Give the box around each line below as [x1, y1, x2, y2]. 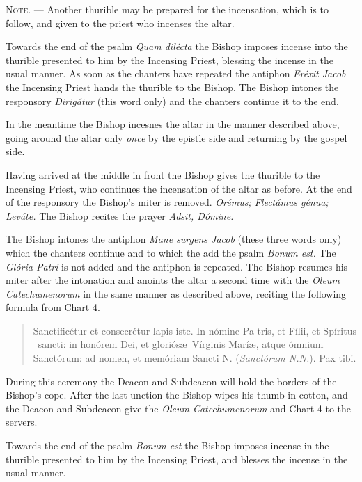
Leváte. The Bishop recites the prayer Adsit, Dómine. [6, 208, 234, 223]
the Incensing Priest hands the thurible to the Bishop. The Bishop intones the [6, 79, 339, 94]
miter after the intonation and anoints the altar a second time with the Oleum [6, 273, 340, 287]
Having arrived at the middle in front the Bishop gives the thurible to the [6, 167, 320, 182]
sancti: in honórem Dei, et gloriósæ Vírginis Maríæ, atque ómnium [38, 337, 324, 351]
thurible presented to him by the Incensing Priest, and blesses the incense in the [6, 451, 348, 466]
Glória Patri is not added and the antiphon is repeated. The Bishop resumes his [6, 259, 348, 273]
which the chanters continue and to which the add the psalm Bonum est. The [6, 245, 336, 259]
